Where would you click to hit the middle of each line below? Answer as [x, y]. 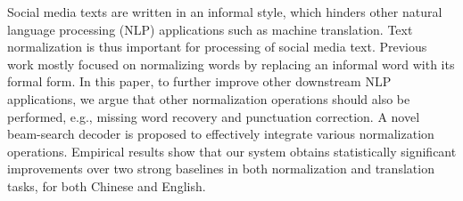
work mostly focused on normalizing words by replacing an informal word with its [231, 64]
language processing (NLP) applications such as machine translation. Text [210, 29]
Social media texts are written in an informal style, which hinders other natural [225, 12]
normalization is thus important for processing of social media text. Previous [217, 47]
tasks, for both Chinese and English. [107, 185]
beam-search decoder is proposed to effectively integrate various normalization [221, 134]
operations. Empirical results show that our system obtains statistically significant [232, 151]
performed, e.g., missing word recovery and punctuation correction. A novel [214, 116]
